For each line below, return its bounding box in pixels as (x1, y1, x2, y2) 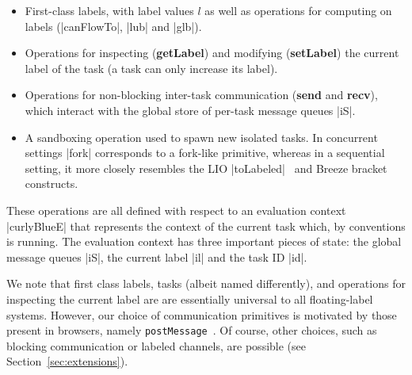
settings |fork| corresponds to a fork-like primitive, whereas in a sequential (25, 144, 385, 161)
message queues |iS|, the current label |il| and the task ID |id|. (6, 248, 307, 265)
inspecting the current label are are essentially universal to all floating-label (6, 290, 373, 307)
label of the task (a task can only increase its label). (25, 59, 278, 76)
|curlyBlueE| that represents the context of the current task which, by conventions (6, 217, 406, 234)
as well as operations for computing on (204, 2, 392, 18)
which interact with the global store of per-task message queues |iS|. (25, 101, 356, 118)
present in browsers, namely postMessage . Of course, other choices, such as (6, 322, 377, 339)
